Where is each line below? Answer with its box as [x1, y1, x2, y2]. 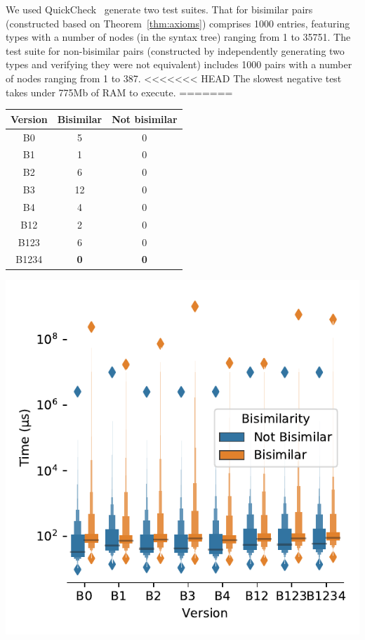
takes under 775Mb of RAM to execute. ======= [6, 84, 233, 99]
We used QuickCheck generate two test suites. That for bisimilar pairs [6, 2, 313, 16]
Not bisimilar [112, 111, 178, 126]
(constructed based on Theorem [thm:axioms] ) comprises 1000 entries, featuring [6, 15, 350, 30]
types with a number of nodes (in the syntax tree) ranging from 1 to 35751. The [6, 30, 351, 44]
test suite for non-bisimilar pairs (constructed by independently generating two [6, 43, 345, 58]
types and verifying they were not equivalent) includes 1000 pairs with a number [6, 57, 352, 72]
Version [11, 111, 48, 126]
